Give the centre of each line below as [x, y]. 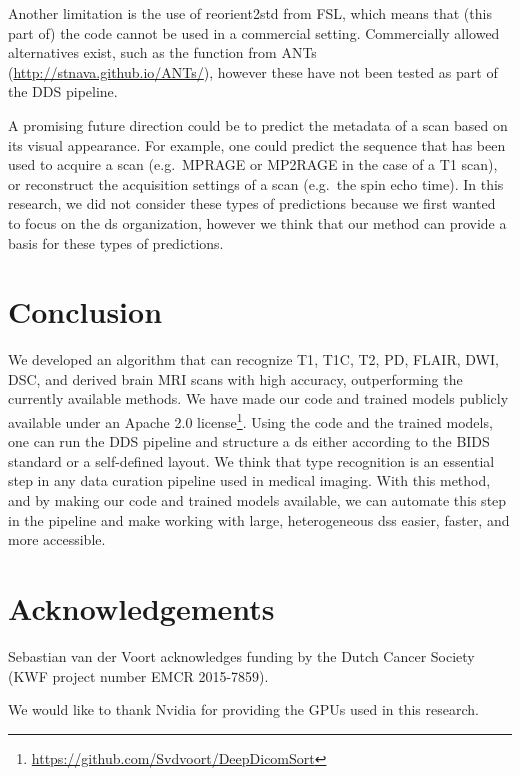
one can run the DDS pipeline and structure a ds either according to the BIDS [249, 441]
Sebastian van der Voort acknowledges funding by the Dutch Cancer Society [241, 655]
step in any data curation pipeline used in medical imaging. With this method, [249, 480]
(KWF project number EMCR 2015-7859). [138, 675]
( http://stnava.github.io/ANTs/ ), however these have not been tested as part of [253, 71]
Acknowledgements [141, 608]
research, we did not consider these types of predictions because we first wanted [252, 203]
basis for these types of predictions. [116, 242]
